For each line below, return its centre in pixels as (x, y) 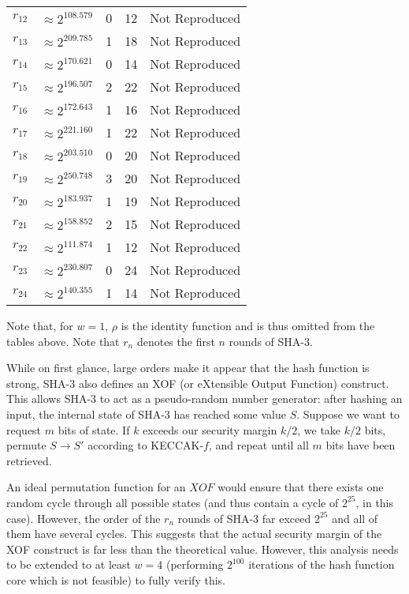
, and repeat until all (258, 445)
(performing (195, 564)
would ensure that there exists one (301, 487)
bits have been (361, 445)
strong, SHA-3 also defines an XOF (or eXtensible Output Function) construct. (198, 383)
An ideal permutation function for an (96, 487)
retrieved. (29, 460)
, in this (375, 502)
